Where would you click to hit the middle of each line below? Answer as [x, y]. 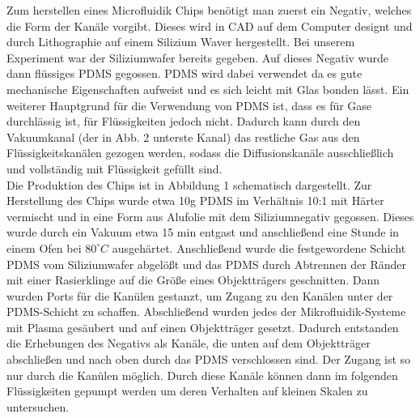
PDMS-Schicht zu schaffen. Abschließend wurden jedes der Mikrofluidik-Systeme [206, 311]
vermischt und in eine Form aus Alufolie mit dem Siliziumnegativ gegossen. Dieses [210, 216]
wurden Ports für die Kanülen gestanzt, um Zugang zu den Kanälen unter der [200, 295]
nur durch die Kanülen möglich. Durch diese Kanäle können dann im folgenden [202, 375]
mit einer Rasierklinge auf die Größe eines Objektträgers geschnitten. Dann [193, 280]
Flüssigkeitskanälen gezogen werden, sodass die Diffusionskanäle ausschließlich [200, 153]
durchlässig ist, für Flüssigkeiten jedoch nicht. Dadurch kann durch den [184, 121]
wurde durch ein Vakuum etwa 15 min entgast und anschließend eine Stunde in [203, 232]
